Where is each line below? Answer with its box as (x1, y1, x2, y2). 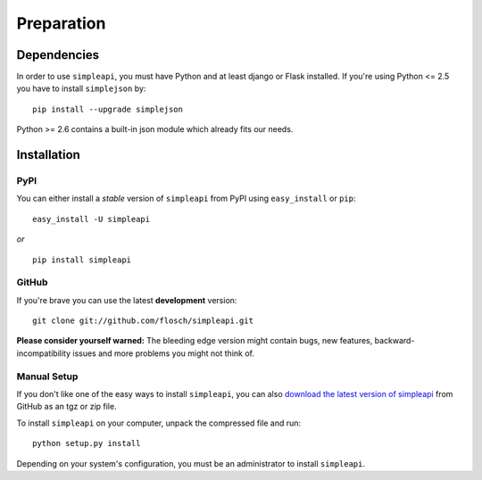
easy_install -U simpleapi (32, 214, 151, 224)
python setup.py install (32, 438, 141, 449)
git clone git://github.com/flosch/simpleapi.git (32, 316, 254, 326)
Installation (16, 147, 80, 162)
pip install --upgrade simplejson (32, 103, 183, 114)
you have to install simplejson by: (16, 83, 146, 94)
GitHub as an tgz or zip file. (16, 401, 117, 412)
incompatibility (16, 348, 71, 359)
